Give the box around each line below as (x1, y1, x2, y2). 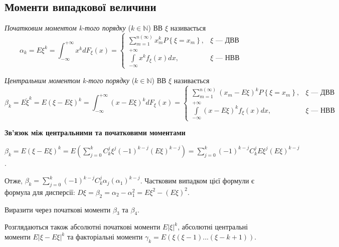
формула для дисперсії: (5, 186, 75, 197)
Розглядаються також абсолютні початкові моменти (5, 221, 160, 232)
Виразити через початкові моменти (5, 204, 111, 214)
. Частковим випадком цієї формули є (140, 175, 255, 185)
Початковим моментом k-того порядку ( (5, 23, 131, 33)
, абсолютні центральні (178, 221, 248, 232)
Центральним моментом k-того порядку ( (5, 75, 135, 85)
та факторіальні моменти (67, 231, 143, 242)
